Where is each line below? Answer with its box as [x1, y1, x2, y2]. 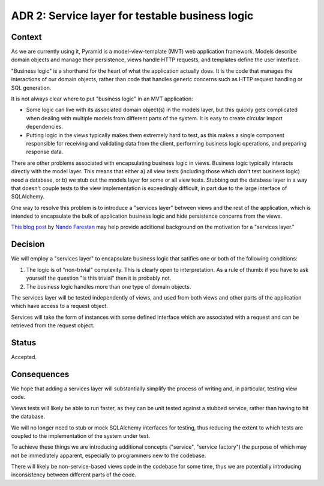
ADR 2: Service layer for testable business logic [11, 9, 254, 22]
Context [11, 32, 42, 42]
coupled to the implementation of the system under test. [11, 432, 150, 439]
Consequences [11, 369, 70, 379]
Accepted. [11, 354, 37, 361]
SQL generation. [11, 84, 52, 91]
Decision [11, 239, 45, 250]
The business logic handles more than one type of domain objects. [26, 283, 191, 290]
